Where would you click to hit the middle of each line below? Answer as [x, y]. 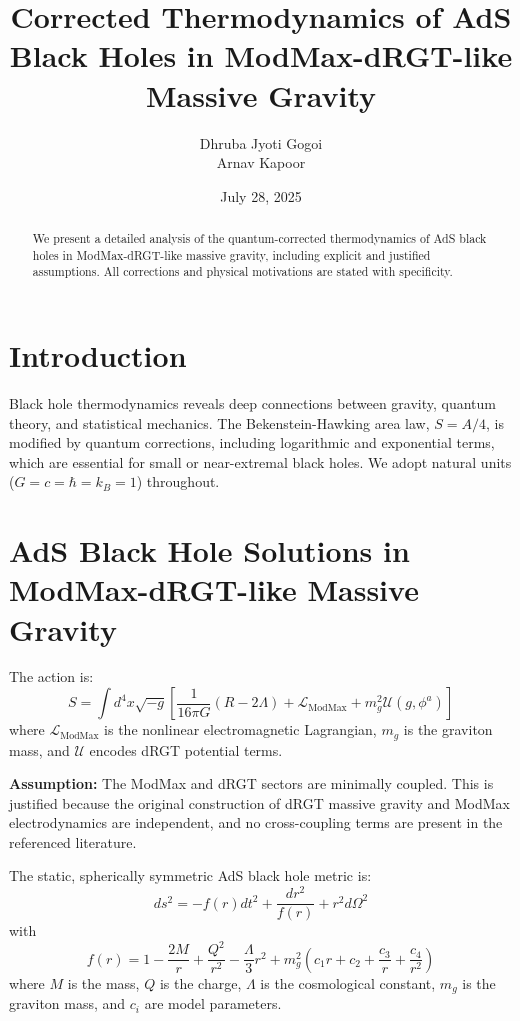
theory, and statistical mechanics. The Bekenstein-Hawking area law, [219, 422]
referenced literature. [73, 841]
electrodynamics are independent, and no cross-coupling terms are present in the [256, 822]
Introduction [98, 355]
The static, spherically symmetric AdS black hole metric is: [190, 875]
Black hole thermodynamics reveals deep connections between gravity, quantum [253, 402]
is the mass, [103, 982]
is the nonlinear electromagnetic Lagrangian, [240, 729]
